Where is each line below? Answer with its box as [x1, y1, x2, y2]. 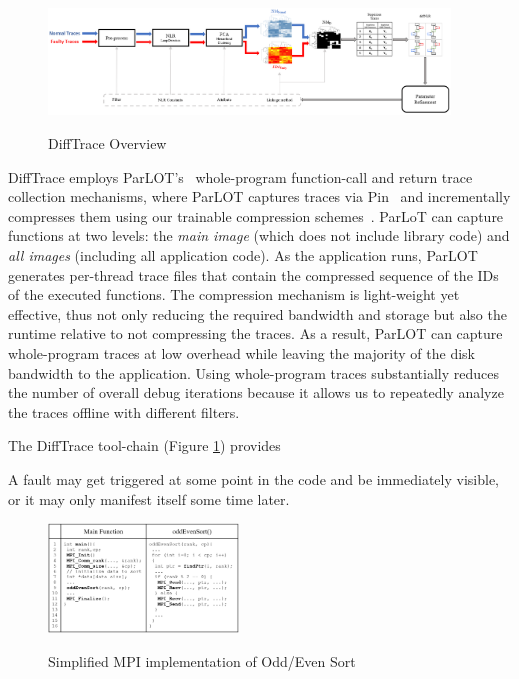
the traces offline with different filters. [8, 401, 240, 422]
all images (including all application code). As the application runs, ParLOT [8, 245, 478, 266]
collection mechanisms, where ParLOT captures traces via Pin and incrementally [8, 186, 511, 207]
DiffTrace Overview [48, 133, 167, 154]
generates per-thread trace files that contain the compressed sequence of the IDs [8, 264, 499, 285]
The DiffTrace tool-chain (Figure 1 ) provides [8, 435, 281, 456]
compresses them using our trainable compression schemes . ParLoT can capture [8, 205, 504, 226]
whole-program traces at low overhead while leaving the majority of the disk [8, 343, 475, 364]
